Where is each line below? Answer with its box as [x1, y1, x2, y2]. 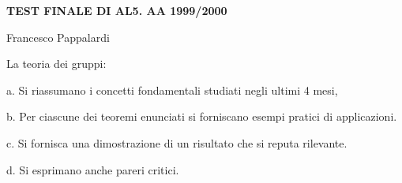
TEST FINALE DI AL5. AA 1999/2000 [6, 2, 227, 18]
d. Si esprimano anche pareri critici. [6, 161, 179, 177]
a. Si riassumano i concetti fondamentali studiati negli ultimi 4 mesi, [6, 81, 338, 98]
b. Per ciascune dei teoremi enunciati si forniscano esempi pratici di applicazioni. [6, 108, 397, 125]
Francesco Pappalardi [6, 28, 110, 45]
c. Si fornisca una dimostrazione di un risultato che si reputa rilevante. [6, 134, 348, 151]
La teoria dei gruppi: [6, 55, 107, 72]
